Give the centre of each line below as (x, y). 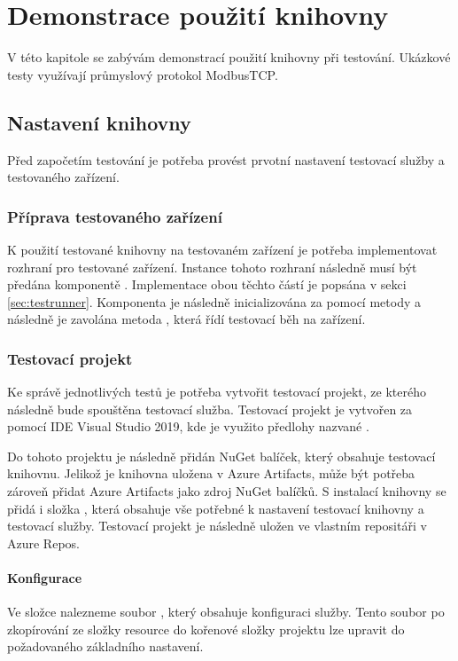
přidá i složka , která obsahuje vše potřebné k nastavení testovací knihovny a (216, 508)
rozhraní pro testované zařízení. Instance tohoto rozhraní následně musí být (212, 267)
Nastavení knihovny (99, 122)
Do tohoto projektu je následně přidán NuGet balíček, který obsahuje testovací (221, 456)
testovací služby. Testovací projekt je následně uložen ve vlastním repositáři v (217, 526)
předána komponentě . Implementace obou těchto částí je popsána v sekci (207, 284)
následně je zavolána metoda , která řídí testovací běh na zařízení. (186, 319)
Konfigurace (45, 578)
